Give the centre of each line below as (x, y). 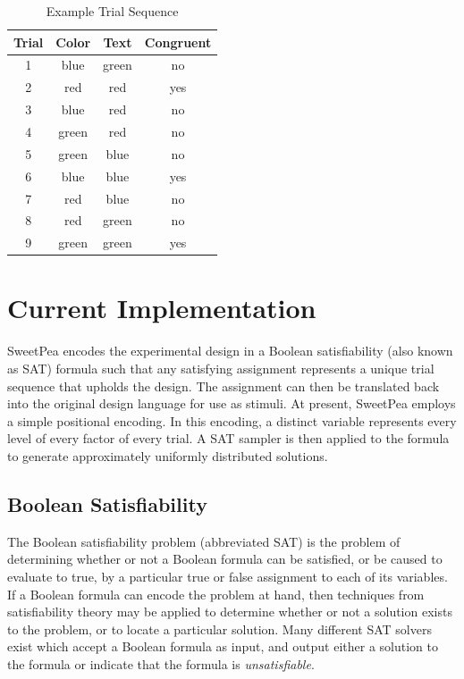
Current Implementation (162, 308)
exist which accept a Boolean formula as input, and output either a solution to (223, 646)
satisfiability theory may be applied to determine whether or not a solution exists (230, 612)
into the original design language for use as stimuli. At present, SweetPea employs (232, 403)
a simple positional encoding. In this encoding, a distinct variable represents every (232, 420)
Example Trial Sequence (112, 11)
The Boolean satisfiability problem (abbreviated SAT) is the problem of (204, 541)
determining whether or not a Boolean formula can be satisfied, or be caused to (225, 559)
